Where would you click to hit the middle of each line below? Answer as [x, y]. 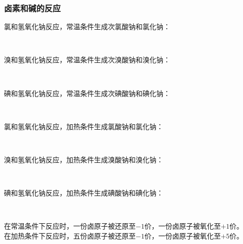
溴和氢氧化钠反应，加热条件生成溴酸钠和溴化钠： [84, 159]
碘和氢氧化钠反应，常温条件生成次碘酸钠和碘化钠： [87, 93]
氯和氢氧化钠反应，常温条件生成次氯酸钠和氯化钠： [87, 26]
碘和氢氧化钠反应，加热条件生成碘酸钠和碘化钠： [84, 193]
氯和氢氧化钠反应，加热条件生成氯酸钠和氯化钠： [84, 126]
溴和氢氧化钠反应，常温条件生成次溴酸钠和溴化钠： [87, 60]
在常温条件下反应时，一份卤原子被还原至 [70, 226]
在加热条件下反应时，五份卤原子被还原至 [70, 235]
